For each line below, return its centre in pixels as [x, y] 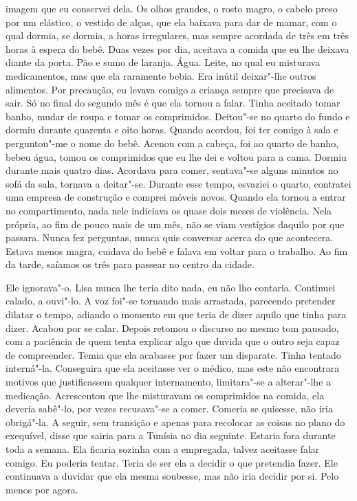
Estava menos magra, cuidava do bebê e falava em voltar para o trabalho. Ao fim [177, 250]
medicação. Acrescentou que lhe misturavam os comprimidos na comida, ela [165, 395]
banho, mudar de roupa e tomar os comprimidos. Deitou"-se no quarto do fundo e [178, 116]
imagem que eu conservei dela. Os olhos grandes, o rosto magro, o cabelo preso [172, 8]
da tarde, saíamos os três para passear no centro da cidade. [130, 264]
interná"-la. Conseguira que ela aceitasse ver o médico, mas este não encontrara [173, 368]
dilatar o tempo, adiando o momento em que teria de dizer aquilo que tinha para [176, 314]
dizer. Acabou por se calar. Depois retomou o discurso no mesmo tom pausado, [172, 327]
